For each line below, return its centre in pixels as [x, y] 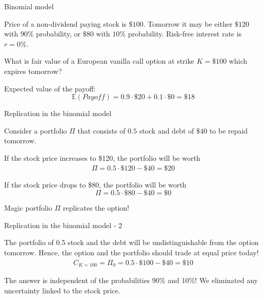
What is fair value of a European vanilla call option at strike [99, 61]
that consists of [102, 130]
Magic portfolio [28, 208]
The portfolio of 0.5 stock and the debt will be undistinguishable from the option [131, 242]
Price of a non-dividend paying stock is [65, 23]
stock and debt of [167, 130]
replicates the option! [96, 208]
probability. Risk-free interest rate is [185, 34]
